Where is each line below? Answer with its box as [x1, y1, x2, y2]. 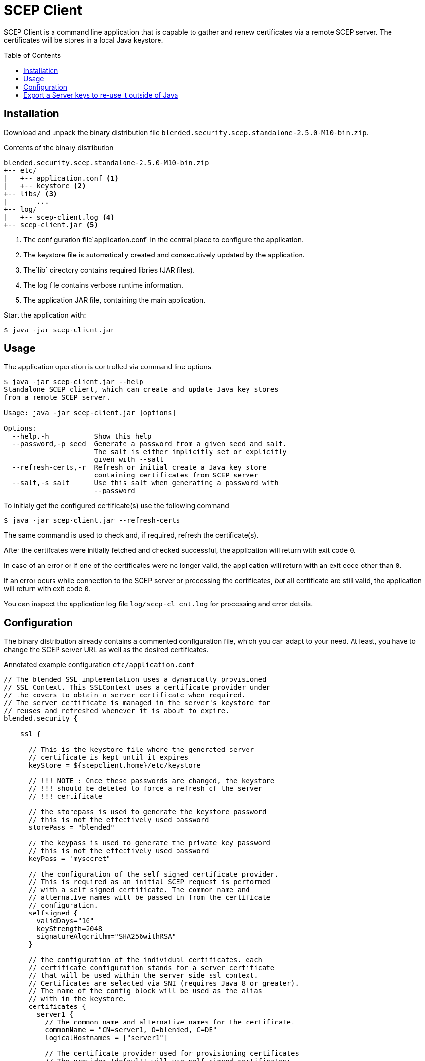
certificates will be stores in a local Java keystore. [4, 36, 163, 44]
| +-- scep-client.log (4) [4, 213, 115, 221]
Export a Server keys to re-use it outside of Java [23, 91, 178, 99]
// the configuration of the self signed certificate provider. [28, 870, 279, 878]
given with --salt [94, 456, 164, 464]
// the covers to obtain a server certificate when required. [4, 691, 246, 699]
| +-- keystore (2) [4, 182, 86, 190]
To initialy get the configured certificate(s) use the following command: [4, 501, 231, 510]
